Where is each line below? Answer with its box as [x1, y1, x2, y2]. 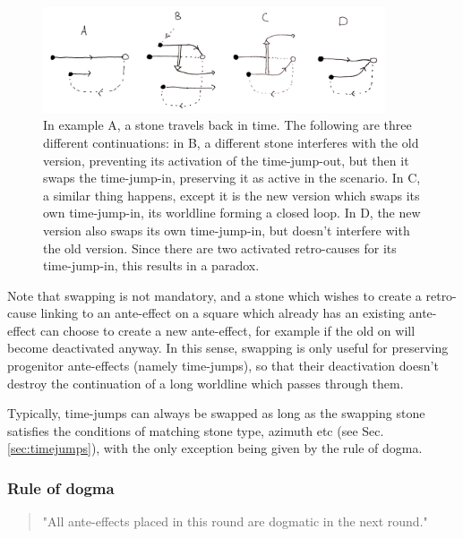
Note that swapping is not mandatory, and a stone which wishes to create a [7, 286, 422, 304]
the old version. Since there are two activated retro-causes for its [43, 238, 397, 257]
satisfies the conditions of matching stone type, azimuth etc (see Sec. [7, 421, 384, 440]
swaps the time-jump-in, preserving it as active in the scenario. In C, [43, 168, 421, 187]
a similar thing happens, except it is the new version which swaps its [43, 185, 420, 204]
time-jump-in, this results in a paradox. [43, 256, 260, 275]
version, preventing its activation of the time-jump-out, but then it [43, 150, 409, 169]
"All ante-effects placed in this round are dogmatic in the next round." [42, 512, 428, 531]
